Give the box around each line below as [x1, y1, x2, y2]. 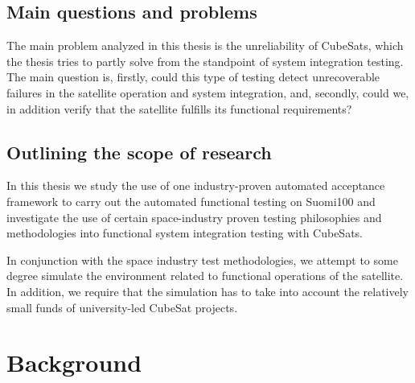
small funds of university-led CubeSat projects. [6, 299, 238, 315]
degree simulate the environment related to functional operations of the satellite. [6, 267, 404, 284]
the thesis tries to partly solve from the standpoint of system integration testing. [6, 52, 404, 69]
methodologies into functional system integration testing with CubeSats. [6, 224, 364, 241]
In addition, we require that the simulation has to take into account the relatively [6, 282, 409, 299]
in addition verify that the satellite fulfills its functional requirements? [6, 100, 352, 117]
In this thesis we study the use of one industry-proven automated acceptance [6, 177, 385, 194]
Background [6, 346, 142, 379]
